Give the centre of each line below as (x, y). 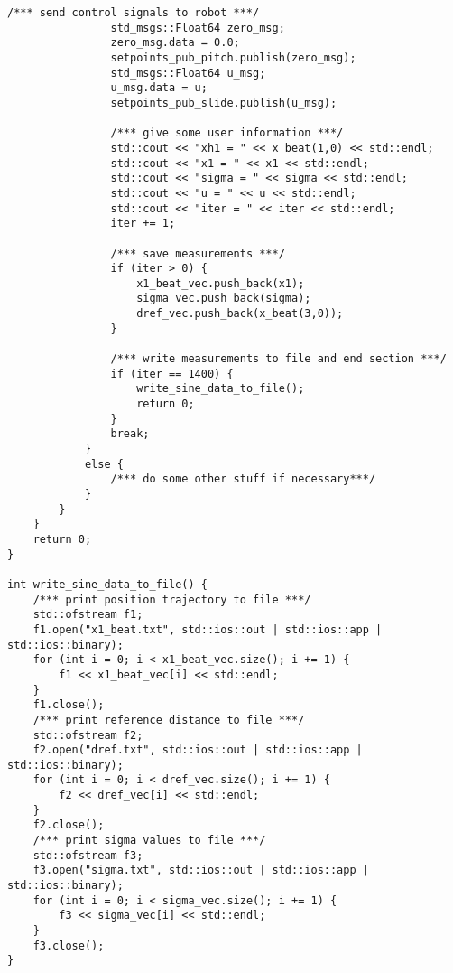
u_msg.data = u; (159, 88)
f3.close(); (69, 945)
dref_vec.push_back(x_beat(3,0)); (240, 314)
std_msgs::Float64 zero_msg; (198, 28)
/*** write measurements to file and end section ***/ (278, 359)
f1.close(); (69, 705)
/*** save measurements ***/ (198, 253)
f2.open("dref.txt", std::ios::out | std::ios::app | (198, 750)
